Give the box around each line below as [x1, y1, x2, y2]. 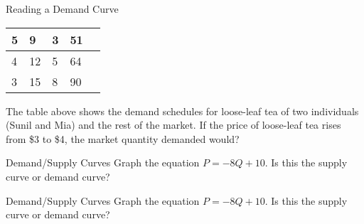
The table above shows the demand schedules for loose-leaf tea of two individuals [6, 103, 359, 118]
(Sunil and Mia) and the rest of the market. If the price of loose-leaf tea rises [6, 117, 341, 132]
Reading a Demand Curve [6, 1, 119, 16]
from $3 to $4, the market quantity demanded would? [6, 131, 240, 146]
